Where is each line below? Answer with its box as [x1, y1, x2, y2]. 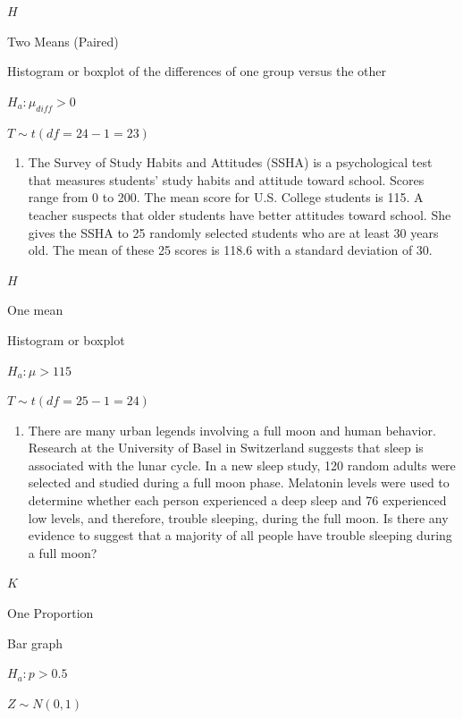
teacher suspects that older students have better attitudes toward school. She [28, 205, 451, 224]
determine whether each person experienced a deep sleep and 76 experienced [28, 491, 447, 510]
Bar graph [7, 633, 63, 652]
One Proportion [7, 604, 94, 622]
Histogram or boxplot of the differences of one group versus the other [7, 62, 387, 80]
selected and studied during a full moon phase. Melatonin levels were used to [28, 473, 450, 492]
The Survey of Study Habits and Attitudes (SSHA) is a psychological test [28, 153, 433, 172]
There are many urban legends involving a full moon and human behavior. [28, 420, 436, 439]
